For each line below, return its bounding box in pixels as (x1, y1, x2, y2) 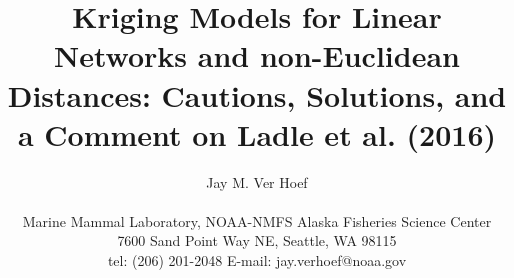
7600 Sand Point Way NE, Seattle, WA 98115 (117, 230, 397, 251)
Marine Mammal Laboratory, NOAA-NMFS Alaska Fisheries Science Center (22, 210, 492, 231)
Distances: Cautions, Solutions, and (7, 74, 507, 115)
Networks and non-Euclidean (54, 35, 460, 76)
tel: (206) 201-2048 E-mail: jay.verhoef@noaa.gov (107, 250, 407, 271)
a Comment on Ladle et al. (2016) (17, 113, 497, 154)
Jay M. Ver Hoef (206, 171, 308, 192)
